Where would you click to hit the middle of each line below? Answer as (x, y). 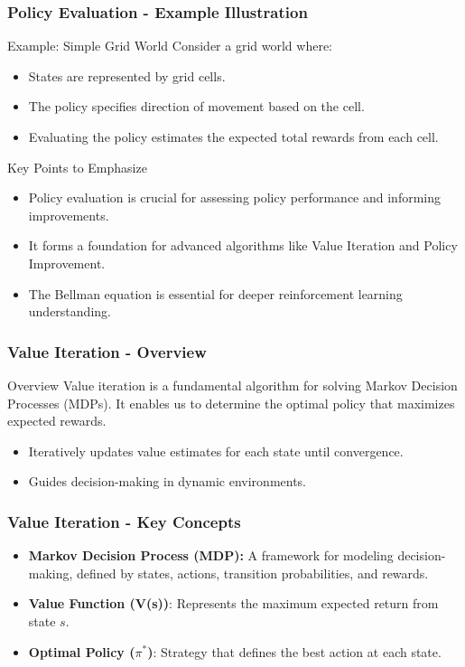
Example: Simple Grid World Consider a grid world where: (170, 46)
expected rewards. (57, 421)
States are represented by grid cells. (127, 75)
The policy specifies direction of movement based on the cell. (196, 106)
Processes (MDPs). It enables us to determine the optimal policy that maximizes (231, 403)
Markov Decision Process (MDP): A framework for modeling (211, 555)
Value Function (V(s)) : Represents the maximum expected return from (233, 603)
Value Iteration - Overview (107, 351)
